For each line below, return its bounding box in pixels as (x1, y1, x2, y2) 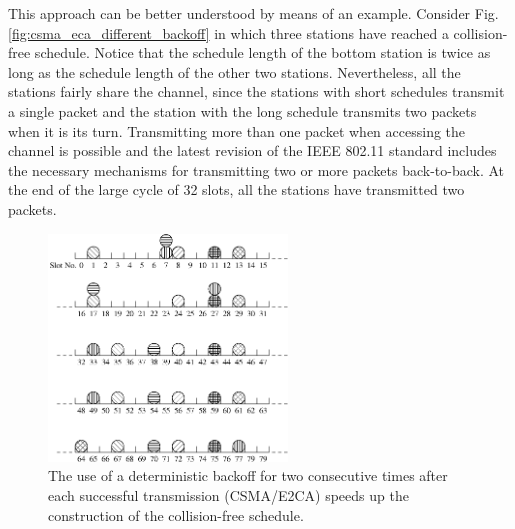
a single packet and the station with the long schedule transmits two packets (8, 100, 477, 121)
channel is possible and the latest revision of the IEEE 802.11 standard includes (8, 140, 497, 161)
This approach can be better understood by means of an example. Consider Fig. (8, 3, 499, 23)
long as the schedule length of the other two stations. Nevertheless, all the (8, 61, 461, 82)
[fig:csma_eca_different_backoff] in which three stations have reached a (8, 22, 449, 43)
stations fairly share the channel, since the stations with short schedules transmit (8, 81, 505, 102)
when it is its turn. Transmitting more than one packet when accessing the (8, 120, 466, 141)
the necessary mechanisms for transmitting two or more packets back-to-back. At (8, 159, 505, 180)
